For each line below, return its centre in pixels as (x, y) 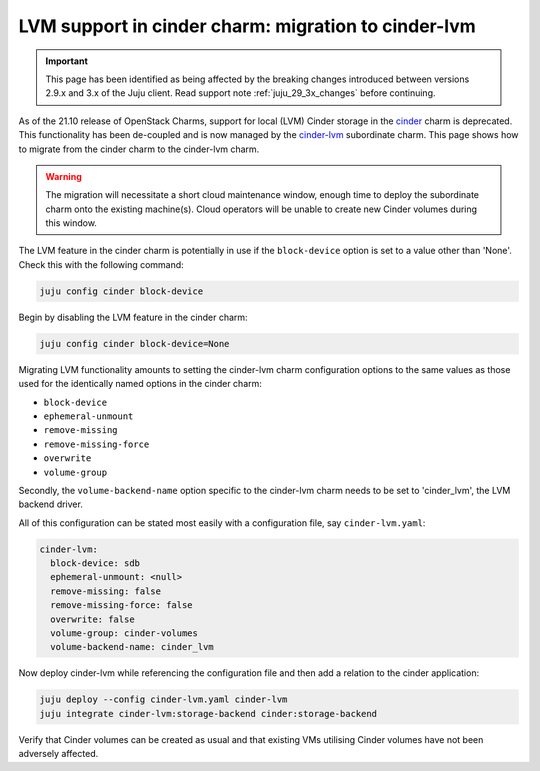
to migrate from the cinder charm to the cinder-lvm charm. (139, 149)
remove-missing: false (106, 591)
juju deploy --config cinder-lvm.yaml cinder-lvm (163, 699)
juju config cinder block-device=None (134, 343)
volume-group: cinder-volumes (124, 633)
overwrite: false (92, 619)
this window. (71, 223)
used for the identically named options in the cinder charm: (140, 384)
